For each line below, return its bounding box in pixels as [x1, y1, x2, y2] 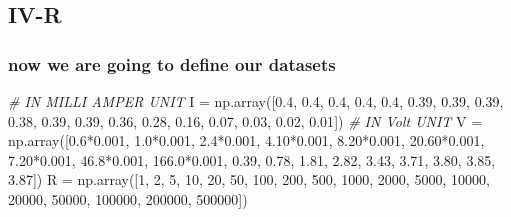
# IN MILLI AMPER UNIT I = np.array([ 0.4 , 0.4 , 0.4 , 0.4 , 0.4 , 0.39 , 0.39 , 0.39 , [8, 91, 504, 111]
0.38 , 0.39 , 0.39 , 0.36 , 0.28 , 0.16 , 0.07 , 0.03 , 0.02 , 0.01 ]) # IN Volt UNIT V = [8, 110, 483, 131]
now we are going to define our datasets [8, 51, 336, 76]
